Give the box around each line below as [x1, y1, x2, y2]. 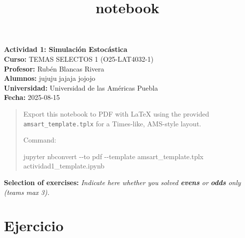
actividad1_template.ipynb [23, 161, 105, 171]
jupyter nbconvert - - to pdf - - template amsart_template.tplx [23, 151, 204, 161]
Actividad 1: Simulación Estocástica [4, 44, 127, 54]
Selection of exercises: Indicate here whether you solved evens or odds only [4, 177, 241, 187]
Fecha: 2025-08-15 [4, 92, 60, 102]
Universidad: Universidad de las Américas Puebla [4, 82, 158, 93]
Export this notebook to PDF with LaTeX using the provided [23, 108, 209, 119]
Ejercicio [4, 215, 64, 236]
